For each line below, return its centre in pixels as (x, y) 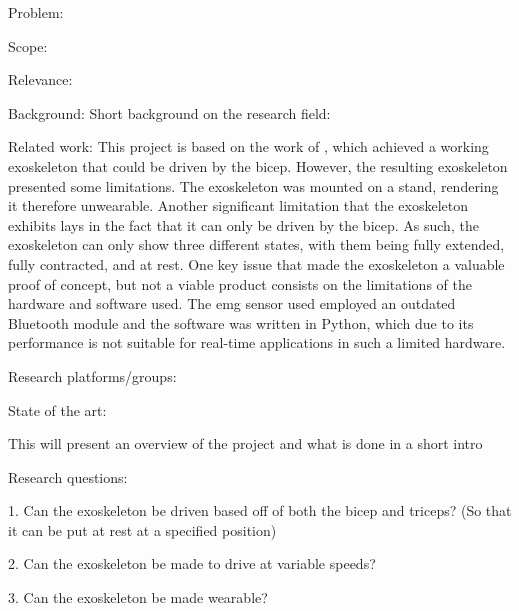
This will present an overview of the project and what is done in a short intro (245, 443)
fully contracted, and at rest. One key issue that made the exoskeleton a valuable (256, 263)
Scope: (28, 45)
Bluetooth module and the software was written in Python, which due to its (241, 322)
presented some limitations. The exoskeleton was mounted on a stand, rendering (253, 185)
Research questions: (68, 476)
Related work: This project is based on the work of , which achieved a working (248, 146)
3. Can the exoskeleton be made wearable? (138, 597)
